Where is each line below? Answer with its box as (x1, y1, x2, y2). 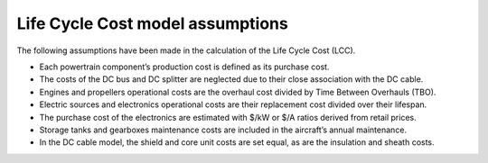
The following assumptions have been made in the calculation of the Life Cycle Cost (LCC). (16, 45, 356, 56)
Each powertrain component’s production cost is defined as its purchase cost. (39, 61, 330, 72)
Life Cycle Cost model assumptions (16, 14, 288, 33)
